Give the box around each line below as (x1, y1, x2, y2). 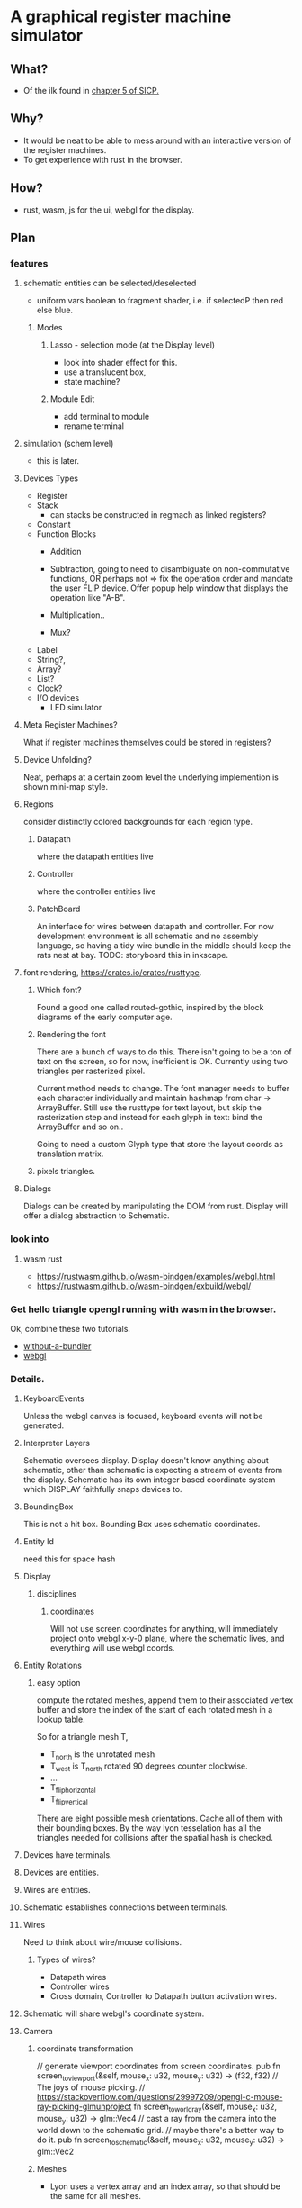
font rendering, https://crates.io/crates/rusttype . (22, 967, 202, 978)
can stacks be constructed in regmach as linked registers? (49, 510, 267, 520)
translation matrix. (36, 1148, 104, 1159)
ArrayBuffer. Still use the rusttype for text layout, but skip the (36, 1102, 262, 1113)
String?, (36, 655, 67, 665)
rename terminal (63, 421, 125, 431)
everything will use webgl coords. (49, 1642, 175, 1653)
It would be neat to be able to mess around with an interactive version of (22, 135, 292, 146)
